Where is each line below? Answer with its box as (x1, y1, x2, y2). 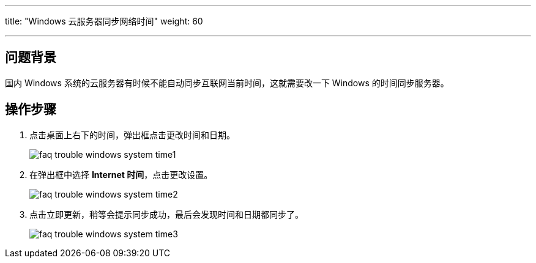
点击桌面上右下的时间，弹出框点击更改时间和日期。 (29, 129, 235, 140)
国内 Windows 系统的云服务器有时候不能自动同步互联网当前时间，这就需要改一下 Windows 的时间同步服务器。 (5, 77, 449, 88)
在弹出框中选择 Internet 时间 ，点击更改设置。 (29, 169, 213, 180)
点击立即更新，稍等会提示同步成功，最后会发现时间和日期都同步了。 (29, 209, 303, 220)
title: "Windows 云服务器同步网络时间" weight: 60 (5, 16, 203, 26)
